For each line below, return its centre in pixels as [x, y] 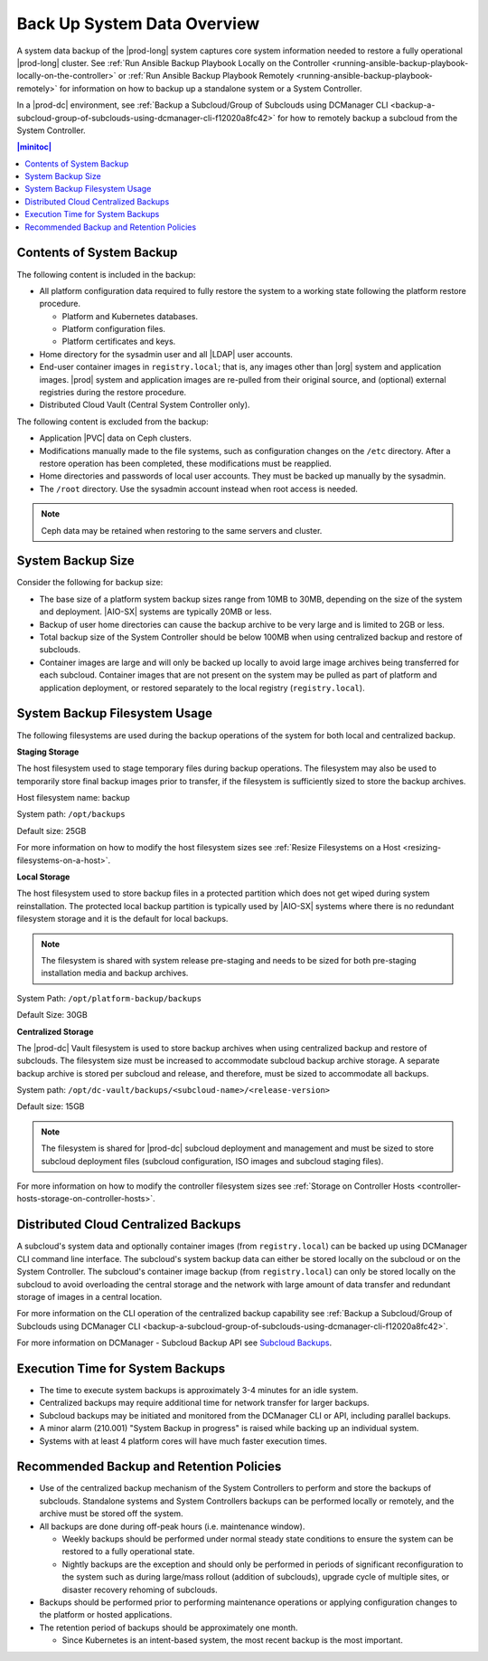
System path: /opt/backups [71, 814]
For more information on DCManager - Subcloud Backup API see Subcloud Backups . [174, 1343]
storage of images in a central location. [89, 1296]
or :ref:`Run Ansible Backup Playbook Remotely [206, 76]
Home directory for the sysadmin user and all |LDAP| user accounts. [166, 354]
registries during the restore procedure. [113, 393]
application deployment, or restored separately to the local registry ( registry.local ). [202, 688]
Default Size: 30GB [52, 1015]
